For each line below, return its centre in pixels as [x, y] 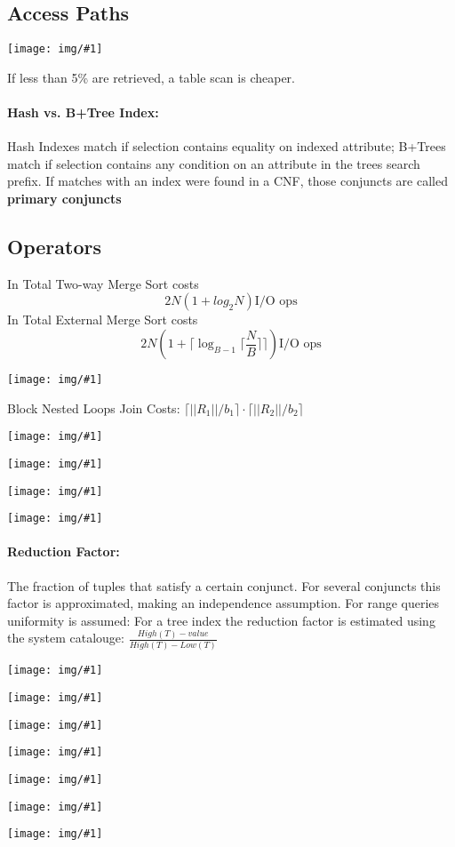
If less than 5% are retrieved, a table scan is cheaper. [151, 77]
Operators [54, 247]
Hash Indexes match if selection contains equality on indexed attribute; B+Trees [227, 146]
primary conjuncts [64, 199]
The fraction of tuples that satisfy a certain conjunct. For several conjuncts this [224, 585]
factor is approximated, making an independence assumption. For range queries [224, 603]
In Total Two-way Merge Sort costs [103, 283]
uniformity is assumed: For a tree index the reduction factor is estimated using [221, 620]
